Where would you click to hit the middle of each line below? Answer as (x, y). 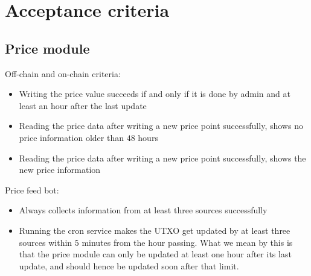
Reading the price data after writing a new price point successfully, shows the (162, 158)
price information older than (72, 137)
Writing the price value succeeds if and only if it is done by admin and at (155, 94)
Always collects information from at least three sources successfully (143, 210)
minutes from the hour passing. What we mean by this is (187, 242)
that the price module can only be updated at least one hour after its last (155, 254)
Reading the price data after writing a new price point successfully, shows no (161, 126)
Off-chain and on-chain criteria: (63, 73)
